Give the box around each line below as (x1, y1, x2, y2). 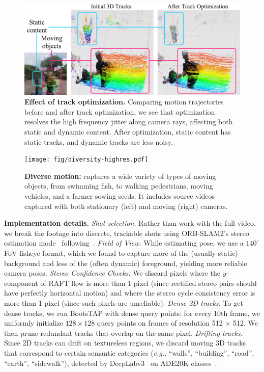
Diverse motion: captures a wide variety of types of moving (24, 170, 216, 181)
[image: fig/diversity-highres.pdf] (24, 156, 149, 164)
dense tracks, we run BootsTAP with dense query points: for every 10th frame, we (4, 307, 260, 318)
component (4, 277, 38, 288)
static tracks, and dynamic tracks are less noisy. (24, 136, 173, 147)
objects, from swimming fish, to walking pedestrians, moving (24, 180, 213, 191)
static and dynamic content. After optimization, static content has (24, 126, 231, 137)
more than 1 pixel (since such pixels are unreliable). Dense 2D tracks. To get (4, 297, 243, 308)
